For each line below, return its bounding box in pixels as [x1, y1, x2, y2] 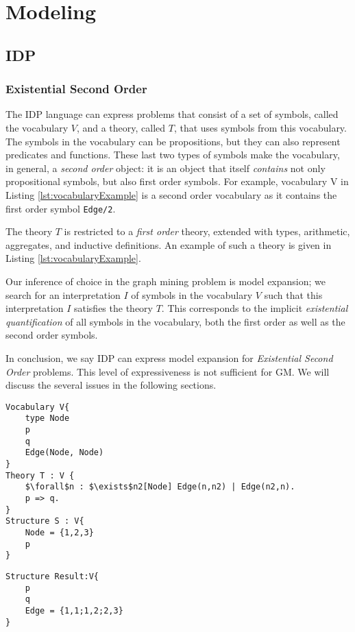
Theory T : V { [5, 470, 75, 481]
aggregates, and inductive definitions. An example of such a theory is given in [5, 237, 332, 252]
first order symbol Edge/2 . [5, 201, 116, 215]
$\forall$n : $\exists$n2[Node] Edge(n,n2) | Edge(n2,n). [25, 482, 295, 492]
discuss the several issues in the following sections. [5, 378, 217, 392]
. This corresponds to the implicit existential [161, 301, 348, 315]
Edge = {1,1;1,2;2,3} [25, 605, 123, 616]
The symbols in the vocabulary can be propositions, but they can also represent [5, 134, 341, 148]
